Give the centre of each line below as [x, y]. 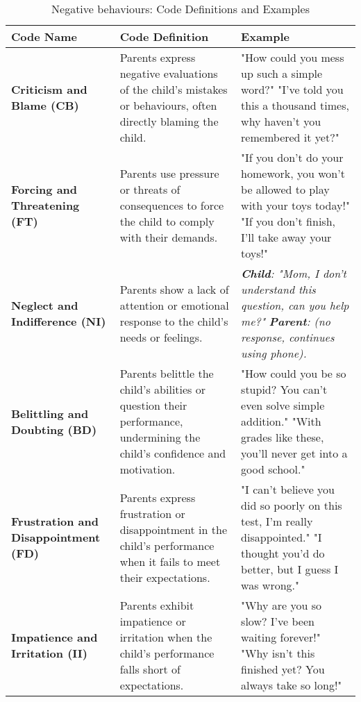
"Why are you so [281, 605]
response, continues [288, 337]
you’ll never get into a [294, 453]
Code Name [44, 36]
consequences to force [172, 205]
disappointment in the [174, 529]
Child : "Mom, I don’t [294, 273]
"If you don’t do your [292, 157]
